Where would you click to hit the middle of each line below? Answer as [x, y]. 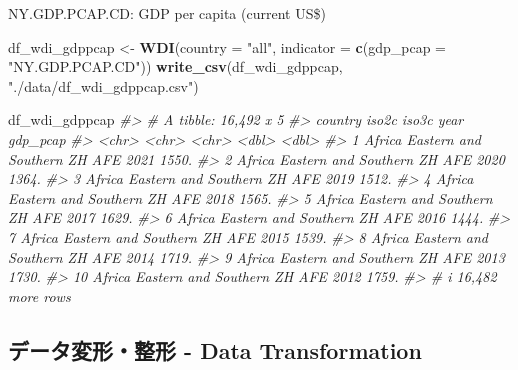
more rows [39, 295]
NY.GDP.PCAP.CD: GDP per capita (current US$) [167, 13]
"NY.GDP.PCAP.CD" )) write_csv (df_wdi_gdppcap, [175, 66]
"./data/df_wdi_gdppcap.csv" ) [103, 85]
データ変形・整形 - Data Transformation [215, 349]
